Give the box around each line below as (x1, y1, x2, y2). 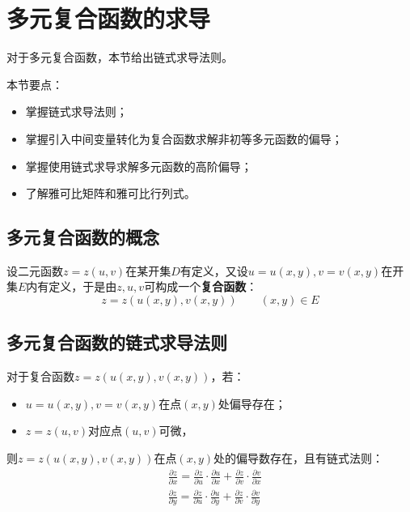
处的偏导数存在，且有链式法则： (213, 450, 383, 467)
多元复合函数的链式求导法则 (6, 330, 227, 355)
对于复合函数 (6, 368, 74, 385)
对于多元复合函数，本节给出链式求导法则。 (6, 49, 233, 66)
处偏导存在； (218, 395, 286, 412)
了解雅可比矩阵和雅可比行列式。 (25, 185, 196, 202)
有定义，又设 (180, 262, 248, 279)
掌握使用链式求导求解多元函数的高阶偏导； (25, 157, 252, 174)
